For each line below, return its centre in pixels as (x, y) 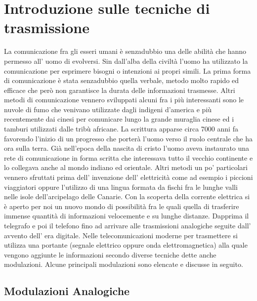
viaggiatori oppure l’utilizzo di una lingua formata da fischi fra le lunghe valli (121, 187)
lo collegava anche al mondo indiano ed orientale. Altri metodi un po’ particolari (126, 167)
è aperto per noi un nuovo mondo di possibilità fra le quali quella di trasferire (122, 206)
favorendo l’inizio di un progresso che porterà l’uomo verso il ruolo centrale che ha (128, 138)
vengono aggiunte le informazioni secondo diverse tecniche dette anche (110, 254)
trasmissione (47, 27)
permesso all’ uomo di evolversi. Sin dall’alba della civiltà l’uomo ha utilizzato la (126, 61)
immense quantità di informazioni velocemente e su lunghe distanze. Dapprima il (127, 216)
